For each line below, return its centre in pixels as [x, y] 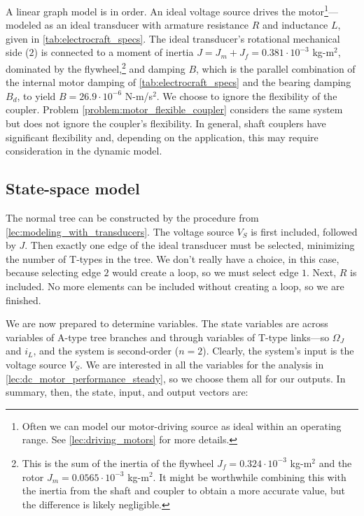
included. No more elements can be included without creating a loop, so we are [175, 286]
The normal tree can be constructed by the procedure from [132, 218]
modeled [23, 25]
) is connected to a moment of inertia [114, 52]
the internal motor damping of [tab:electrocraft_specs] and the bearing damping [178, 82]
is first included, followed [304, 231]
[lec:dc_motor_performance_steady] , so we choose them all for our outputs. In [176, 378]
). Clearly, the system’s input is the [278, 351]
